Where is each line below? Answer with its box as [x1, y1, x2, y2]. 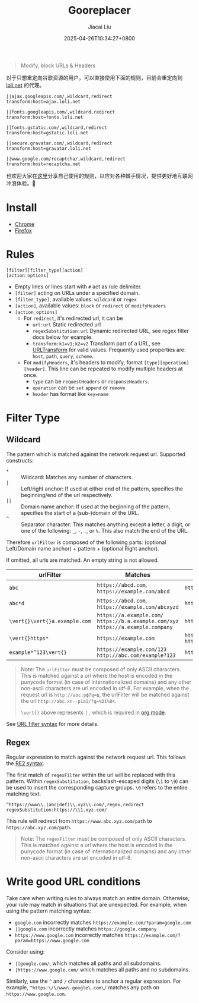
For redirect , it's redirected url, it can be [23, 315, 123, 322]
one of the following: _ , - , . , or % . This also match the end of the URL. [21, 527, 189, 534]
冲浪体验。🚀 [6, 180, 36, 187]
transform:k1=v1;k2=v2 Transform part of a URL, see [32, 339, 161, 347]
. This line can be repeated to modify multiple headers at [44, 365, 183, 372]
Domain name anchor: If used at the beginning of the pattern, [21, 503, 171, 510]
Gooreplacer [68, 4, 131, 17]
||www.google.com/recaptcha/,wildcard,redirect [6, 156, 126, 162]
